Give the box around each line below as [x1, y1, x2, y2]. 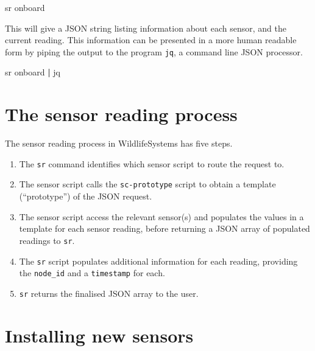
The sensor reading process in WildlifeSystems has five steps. [5, 137, 233, 150]
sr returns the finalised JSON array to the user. [19, 287, 199, 299]
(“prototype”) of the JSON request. [19, 190, 152, 203]
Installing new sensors [5, 322, 194, 347]
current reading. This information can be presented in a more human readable [5, 33, 297, 46]
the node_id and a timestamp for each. [19, 266, 165, 279]
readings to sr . [19, 234, 75, 246]
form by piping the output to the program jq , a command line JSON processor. [5, 45, 303, 58]
